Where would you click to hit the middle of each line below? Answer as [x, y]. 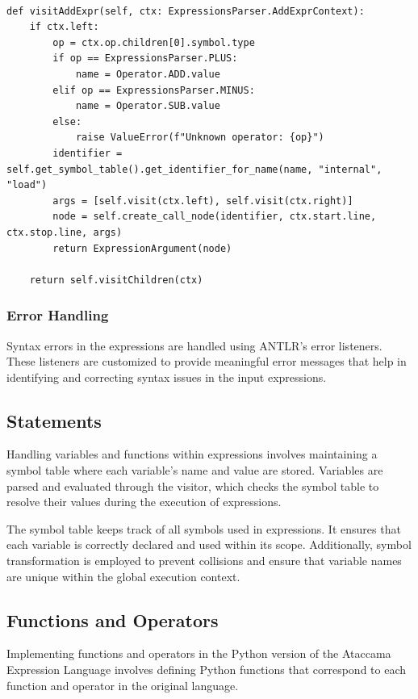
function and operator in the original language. [123, 685]
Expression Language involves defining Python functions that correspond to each [207, 670]
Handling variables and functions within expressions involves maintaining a [192, 454]
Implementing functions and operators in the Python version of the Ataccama [199, 653]
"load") [27, 185]
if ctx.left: [64, 27]
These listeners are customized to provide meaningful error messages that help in [207, 361]
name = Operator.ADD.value [148, 74]
